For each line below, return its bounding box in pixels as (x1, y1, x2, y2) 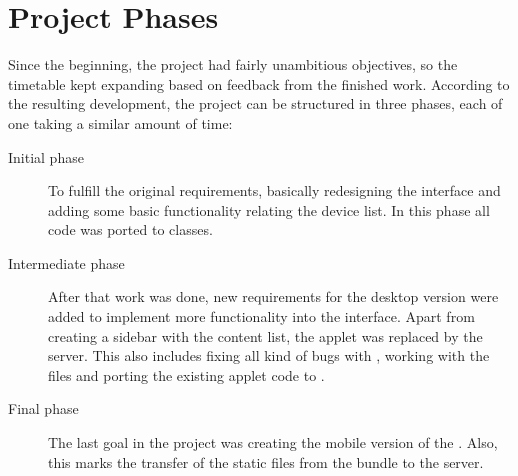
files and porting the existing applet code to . (48, 364, 325, 385)
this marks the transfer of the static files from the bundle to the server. (48, 451, 484, 472)
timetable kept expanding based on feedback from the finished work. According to (8, 73, 510, 94)
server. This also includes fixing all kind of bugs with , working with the (48, 345, 490, 366)
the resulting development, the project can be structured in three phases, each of (8, 93, 503, 114)
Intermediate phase (8, 252, 125, 273)
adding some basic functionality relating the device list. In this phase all (48, 199, 490, 220)
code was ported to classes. (48, 219, 213, 240)
